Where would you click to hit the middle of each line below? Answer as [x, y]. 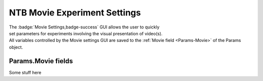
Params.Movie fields [41, 61]
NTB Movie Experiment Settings [75, 13]
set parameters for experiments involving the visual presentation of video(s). [86, 33]
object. [16, 47]
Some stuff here [25, 72]
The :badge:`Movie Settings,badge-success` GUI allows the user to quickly [84, 27]
